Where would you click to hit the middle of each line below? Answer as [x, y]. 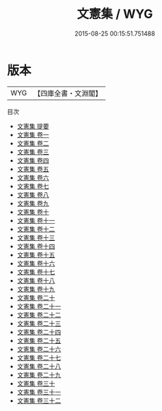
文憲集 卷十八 [36, 280]
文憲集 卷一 [33, 134]
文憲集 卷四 [33, 160]
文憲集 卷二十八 [39, 366]
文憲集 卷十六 [36, 263]
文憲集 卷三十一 [39, 392]
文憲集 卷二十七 [39, 357]
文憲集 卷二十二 [39, 315]
